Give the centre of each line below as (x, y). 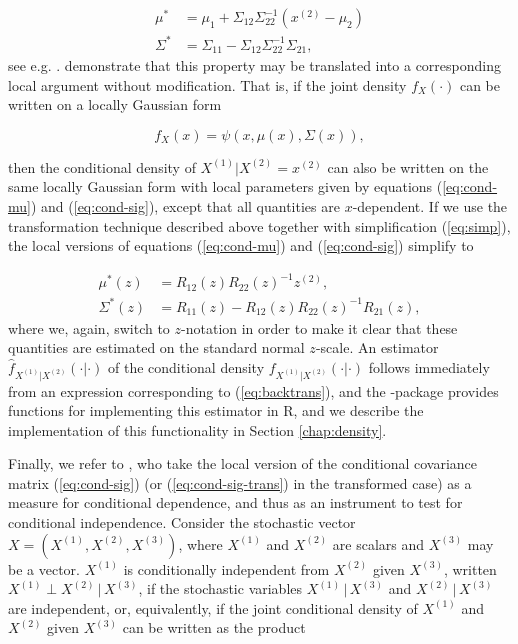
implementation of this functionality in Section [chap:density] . (197, 429)
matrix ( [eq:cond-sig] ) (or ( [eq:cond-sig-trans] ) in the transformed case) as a (240, 482)
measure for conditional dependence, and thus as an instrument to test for (235, 502)
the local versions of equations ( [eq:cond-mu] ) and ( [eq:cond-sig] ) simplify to (241, 245)
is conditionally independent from (226, 568)
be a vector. (44, 568)
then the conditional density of (102, 166)
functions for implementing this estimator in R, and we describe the (216, 410)
